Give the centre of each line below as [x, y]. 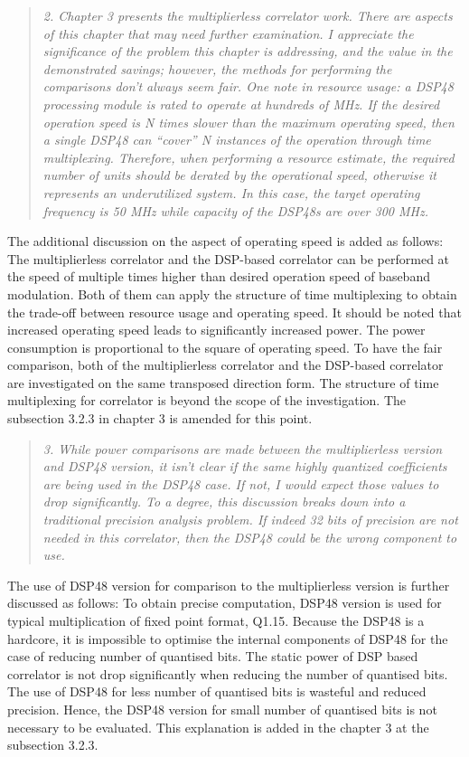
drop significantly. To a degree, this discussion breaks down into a [224, 502]
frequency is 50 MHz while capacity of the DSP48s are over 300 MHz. [235, 210]
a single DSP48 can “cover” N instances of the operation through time [237, 140]
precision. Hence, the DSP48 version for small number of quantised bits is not [222, 709]
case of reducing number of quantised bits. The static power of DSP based [213, 656]
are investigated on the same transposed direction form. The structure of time [223, 382]
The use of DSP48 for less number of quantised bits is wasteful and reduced [217, 691]
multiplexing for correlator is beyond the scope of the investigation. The [207, 400]
